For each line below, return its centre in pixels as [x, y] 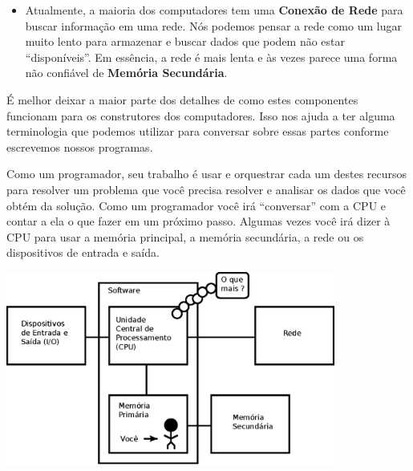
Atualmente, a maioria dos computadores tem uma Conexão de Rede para [214, 10]
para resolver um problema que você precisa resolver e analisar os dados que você [206, 189]
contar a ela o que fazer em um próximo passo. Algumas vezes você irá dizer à [198, 221]
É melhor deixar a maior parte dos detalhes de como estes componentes [182, 99]
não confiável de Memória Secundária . [126, 73]
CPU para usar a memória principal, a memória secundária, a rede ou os [185, 236]
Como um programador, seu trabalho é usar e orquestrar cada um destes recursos [207, 174]
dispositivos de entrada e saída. [83, 252]
